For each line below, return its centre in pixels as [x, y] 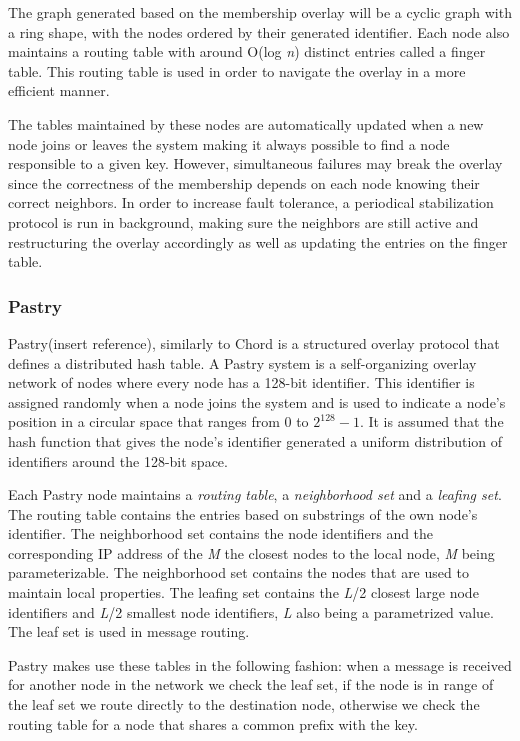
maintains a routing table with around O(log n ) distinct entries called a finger [247, 51]
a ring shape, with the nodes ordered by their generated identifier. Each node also [259, 31]
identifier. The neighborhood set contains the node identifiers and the [221, 533]
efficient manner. [59, 90]
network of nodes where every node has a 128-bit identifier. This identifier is [241, 382]
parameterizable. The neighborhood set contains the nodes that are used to [238, 572]
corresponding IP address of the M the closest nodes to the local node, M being [251, 552]
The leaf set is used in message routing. [129, 631]
